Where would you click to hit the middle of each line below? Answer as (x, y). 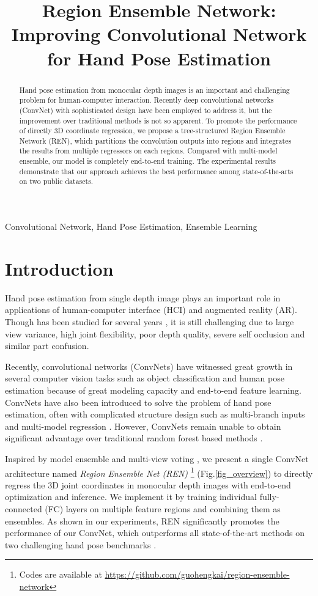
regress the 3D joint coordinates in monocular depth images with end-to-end (148, 484)
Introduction (59, 268)
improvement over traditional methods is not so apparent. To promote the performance (158, 120)
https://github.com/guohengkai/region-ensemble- (197, 574)
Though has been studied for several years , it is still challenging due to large (150, 322)
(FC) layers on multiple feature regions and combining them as (163, 508)
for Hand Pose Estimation (159, 58)
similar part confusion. (47, 346)
